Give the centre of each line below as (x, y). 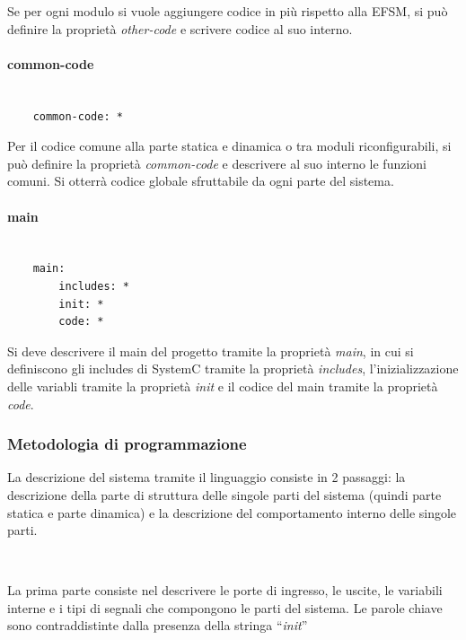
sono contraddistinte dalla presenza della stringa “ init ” (158, 625)
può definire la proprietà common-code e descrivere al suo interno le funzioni (217, 163)
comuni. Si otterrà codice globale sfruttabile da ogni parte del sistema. (201, 181)
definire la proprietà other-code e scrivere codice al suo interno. (180, 28)
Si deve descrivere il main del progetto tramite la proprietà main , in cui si (211, 351)
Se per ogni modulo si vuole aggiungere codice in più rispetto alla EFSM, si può (228, 11)
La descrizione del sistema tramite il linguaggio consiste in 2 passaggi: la (207, 477)
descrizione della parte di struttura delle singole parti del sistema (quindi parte (224, 494)
